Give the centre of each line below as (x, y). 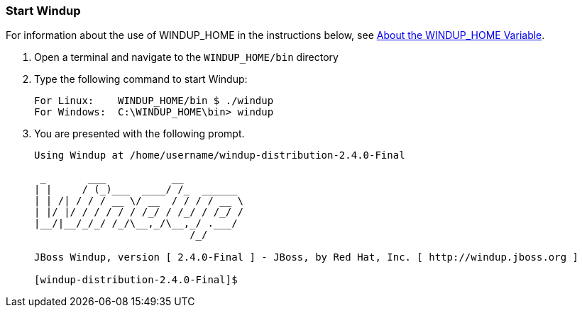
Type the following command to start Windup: (141, 79)
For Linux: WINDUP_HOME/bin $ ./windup (154, 101)
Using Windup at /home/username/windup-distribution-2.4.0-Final (220, 155)
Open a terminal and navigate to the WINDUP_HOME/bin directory (186, 57)
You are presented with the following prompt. (139, 134)
